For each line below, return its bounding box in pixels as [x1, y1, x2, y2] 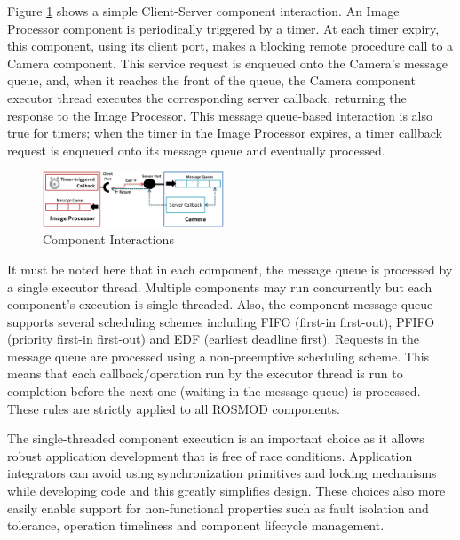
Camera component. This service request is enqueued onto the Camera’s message [7, 53, 448, 72]
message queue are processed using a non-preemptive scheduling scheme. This [7, 346, 430, 365]
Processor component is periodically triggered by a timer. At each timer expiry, [7, 19, 440, 37]
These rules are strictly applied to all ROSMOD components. [7, 399, 340, 417]
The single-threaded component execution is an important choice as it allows [7, 429, 424, 448]
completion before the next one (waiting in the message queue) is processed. [7, 382, 421, 401]
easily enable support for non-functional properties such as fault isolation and [7, 498, 429, 517]
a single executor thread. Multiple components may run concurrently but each [7, 277, 432, 296]
